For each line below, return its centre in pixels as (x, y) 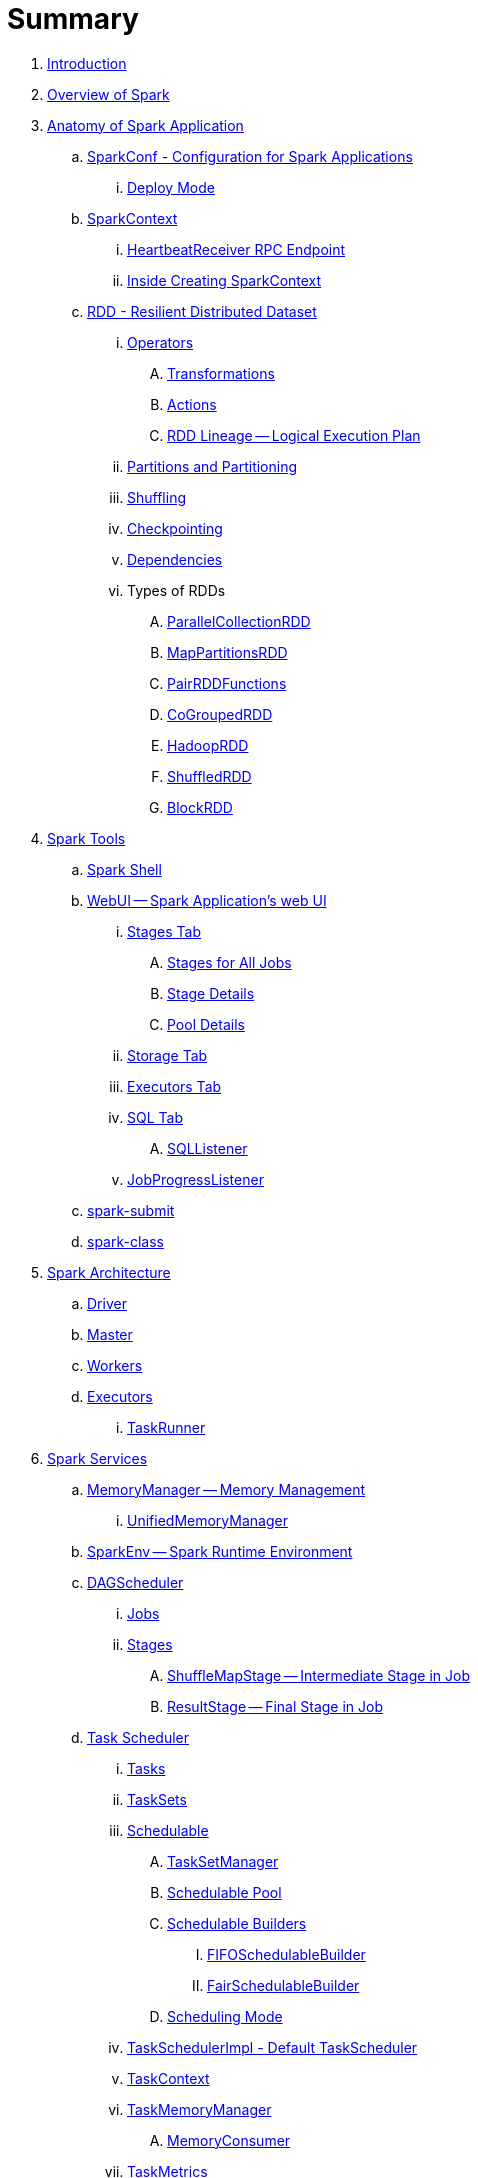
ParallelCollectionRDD (239, 621)
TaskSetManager (223, 1861)
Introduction (87, 63)
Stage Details (211, 993)
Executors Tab (174, 1086)
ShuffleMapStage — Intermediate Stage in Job (318, 1675)
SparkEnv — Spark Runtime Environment (220, 1551)
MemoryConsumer (229, 2140)
